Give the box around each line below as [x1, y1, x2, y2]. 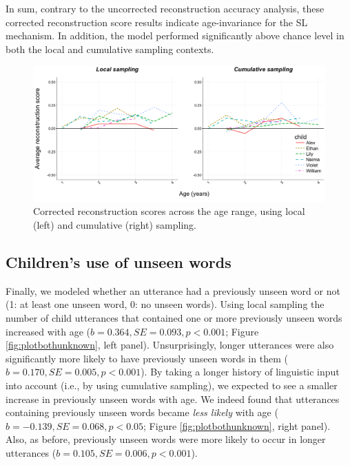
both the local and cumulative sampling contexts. [6, 41, 214, 56]
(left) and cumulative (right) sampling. [33, 218, 196, 232]
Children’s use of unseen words [6, 251, 231, 273]
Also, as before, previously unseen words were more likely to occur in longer [6, 432, 326, 446]
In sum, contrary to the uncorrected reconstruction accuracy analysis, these [6, 1, 325, 15]
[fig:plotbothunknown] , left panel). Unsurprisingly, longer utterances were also [6, 338, 334, 352]
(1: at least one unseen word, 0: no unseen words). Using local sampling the [6, 297, 325, 311]
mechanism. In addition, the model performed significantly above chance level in [6, 28, 344, 43]
